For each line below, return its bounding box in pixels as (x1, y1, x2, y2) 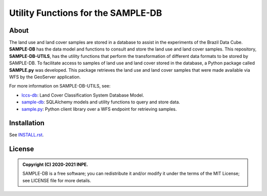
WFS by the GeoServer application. (9, 74, 81, 80)
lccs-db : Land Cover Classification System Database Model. (21, 92, 144, 98)
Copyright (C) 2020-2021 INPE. (22, 161, 89, 167)
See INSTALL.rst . (9, 132, 44, 138)
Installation (9, 119, 44, 127)
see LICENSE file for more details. (22, 177, 91, 183)
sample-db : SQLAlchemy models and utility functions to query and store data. (21, 99, 180, 105)
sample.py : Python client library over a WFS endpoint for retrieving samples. (21, 106, 177, 112)
